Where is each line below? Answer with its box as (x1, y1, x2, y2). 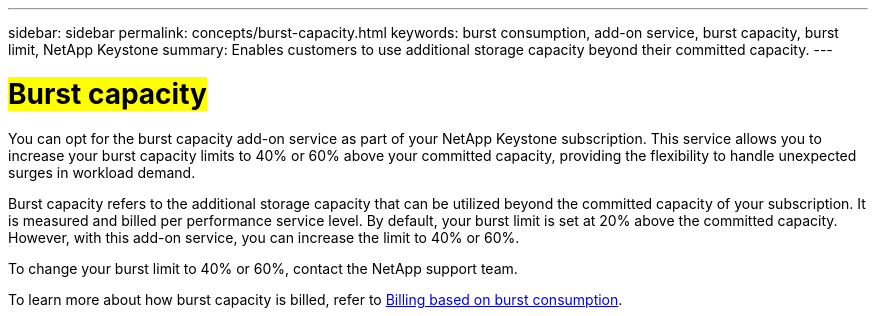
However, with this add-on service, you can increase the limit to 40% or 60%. (8, 228, 520, 246)
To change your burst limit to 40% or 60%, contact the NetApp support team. (8, 259, 518, 277)
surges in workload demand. (8, 163, 196, 181)
